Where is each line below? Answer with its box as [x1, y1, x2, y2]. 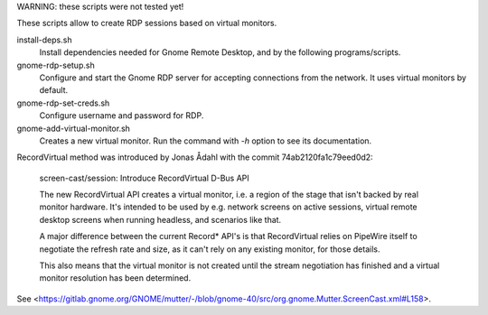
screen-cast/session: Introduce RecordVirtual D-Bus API [39, 172, 250, 183]
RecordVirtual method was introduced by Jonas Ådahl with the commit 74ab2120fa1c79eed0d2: [16, 152, 374, 162]
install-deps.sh [16, 34, 72, 45]
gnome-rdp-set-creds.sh [16, 97, 110, 108]
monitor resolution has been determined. [39, 273, 192, 283]
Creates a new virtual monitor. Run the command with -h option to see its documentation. [39, 135, 372, 146]
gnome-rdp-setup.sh [16, 60, 95, 70]
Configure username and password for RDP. [39, 110, 204, 121]
